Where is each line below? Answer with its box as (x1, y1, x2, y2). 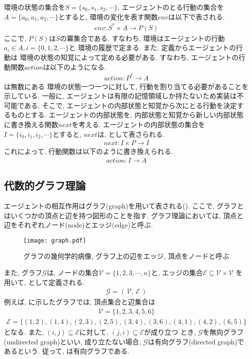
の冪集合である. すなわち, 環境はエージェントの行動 (60, 33, 225, 43)
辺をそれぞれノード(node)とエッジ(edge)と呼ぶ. (4, 220, 153, 230)
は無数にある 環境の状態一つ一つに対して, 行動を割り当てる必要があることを (4, 81, 249, 91)
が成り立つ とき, (144, 326, 196, 337)
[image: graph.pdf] (23, 237, 86, 244)
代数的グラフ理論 (4, 178, 86, 193)
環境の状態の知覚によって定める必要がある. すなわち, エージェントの (19, 52, 239, 62)
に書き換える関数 (4, 119, 58, 129)
